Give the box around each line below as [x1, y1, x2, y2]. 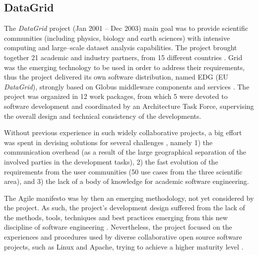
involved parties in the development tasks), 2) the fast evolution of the [4, 156, 218, 167]
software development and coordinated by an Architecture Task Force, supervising [4, 100, 254, 111]
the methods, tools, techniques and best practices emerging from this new [4, 212, 228, 222]
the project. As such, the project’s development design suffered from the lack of [4, 202, 245, 213]
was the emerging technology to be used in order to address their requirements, [4, 62, 245, 72]
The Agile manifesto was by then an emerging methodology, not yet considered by [4, 192, 254, 203]
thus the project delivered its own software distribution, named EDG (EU [4, 72, 228, 82]
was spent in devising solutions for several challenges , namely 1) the [4, 137, 213, 147]
